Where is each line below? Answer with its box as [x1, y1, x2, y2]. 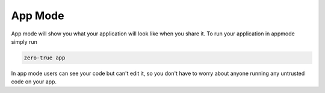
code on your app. [11, 78, 57, 85]
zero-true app [23, 54, 66, 61]
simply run [11, 38, 37, 45]
